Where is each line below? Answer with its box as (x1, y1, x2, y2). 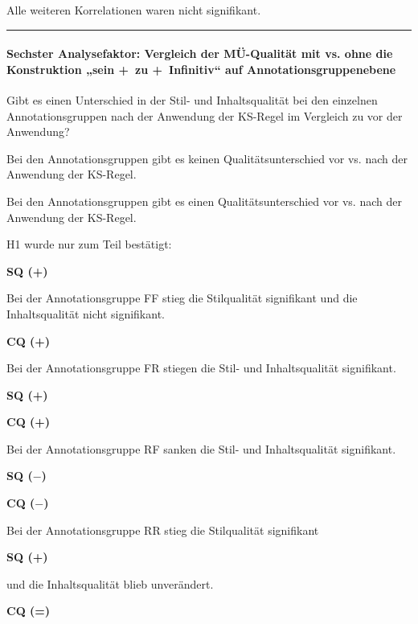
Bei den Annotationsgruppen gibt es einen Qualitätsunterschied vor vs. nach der (6, 192, 402, 209)
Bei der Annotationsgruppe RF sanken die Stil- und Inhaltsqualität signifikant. (6, 440, 396, 457)
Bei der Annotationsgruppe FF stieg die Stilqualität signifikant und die (6, 289, 358, 306)
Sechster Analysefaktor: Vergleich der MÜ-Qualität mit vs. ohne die (6, 45, 393, 62)
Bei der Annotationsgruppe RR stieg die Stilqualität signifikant (6, 521, 319, 538)
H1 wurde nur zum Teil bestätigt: (6, 236, 172, 252)
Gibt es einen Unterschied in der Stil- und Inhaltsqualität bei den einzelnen (6, 91, 378, 108)
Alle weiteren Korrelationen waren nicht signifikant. (6, 2, 261, 18)
